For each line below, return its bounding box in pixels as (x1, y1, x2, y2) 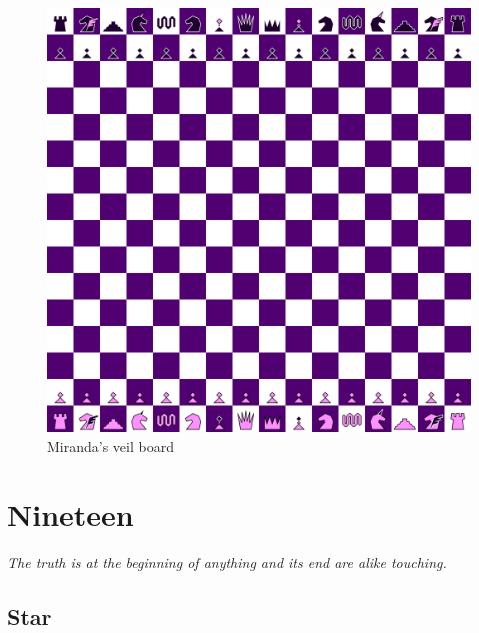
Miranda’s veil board (47, 435, 174, 456)
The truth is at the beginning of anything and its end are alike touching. (7, 552, 447, 573)
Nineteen (7, 494, 134, 535)
